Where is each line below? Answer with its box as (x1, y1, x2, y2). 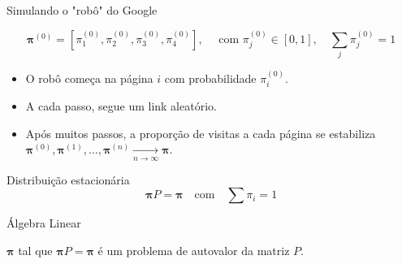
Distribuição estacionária (6, 171, 130, 188)
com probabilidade (164, 69, 257, 86)
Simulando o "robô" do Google (6, 2, 158, 18)
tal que (18, 241, 53, 258)
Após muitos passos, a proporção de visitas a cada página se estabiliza (25, 124, 376, 141)
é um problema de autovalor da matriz (97, 241, 290, 258)
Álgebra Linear (6, 214, 81, 232)
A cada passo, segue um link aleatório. (25, 97, 217, 115)
